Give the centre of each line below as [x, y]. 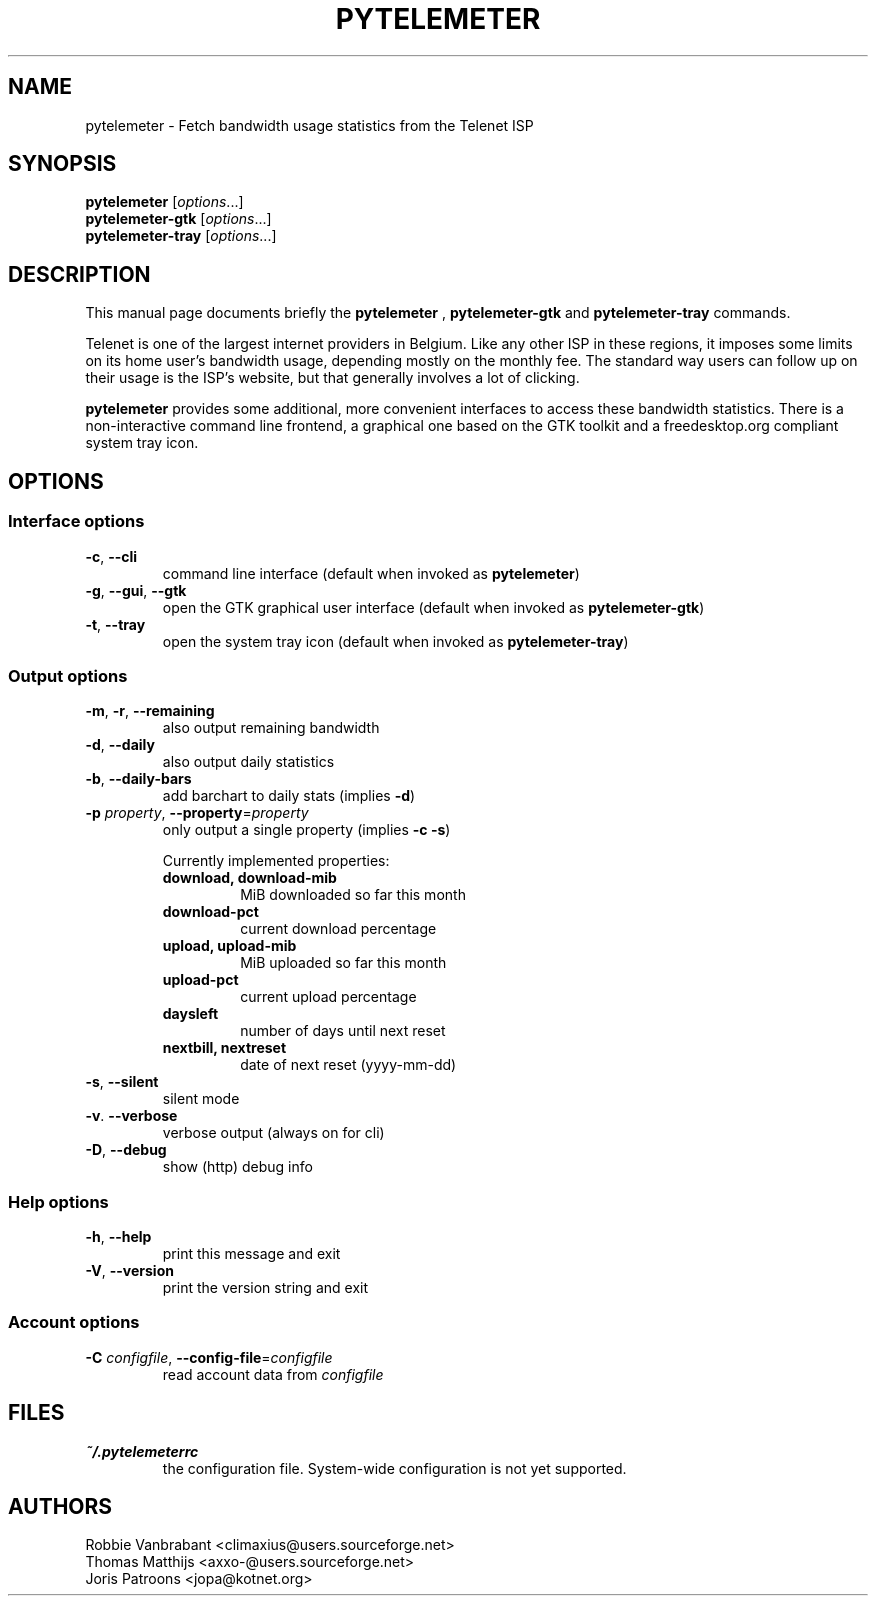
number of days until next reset [343, 1031]
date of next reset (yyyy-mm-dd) [348, 1065]
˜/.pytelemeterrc [142, 1451]
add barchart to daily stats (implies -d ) [289, 796]
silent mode [201, 1099]
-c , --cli [111, 556]
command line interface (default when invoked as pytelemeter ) [371, 573]
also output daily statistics [248, 762]
